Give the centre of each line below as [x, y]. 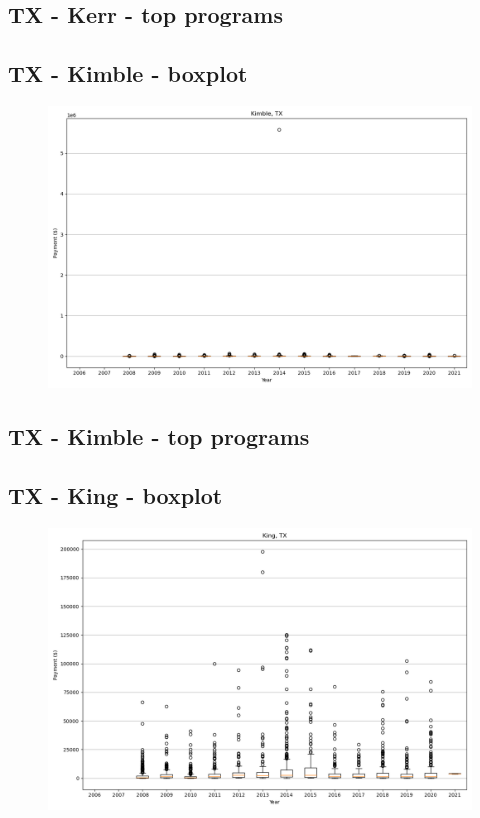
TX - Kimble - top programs [159, 436]
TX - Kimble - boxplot [128, 73]
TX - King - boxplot [115, 495]
